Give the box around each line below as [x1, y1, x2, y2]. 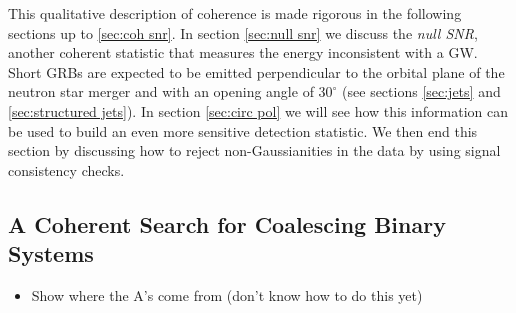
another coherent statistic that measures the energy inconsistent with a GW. [8, 42, 478, 63]
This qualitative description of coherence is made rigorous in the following [8, 3, 462, 23]
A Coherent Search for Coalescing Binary [8, 208, 446, 239]
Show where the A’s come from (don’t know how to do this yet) [31, 284, 423, 305]
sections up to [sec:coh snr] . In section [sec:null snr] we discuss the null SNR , [8, 22, 478, 43]
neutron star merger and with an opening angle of [8, 81, 314, 102]
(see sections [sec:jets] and [342, 81, 501, 102]
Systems [8, 238, 94, 269]
